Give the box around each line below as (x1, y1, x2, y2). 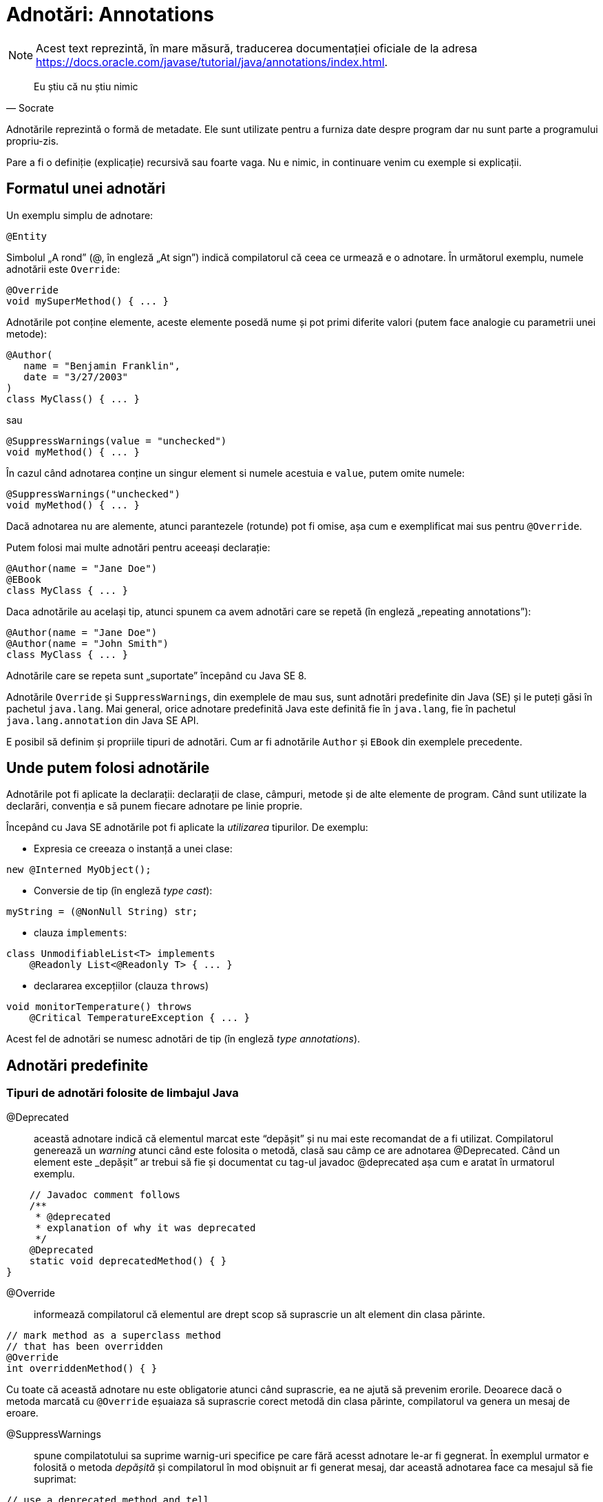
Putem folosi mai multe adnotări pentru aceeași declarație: (6, 541, 271, 553)
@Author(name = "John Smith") (6, 637, 169, 649)
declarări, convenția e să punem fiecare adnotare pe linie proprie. (6, 800, 303, 812)
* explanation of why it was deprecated (35, 1222, 256, 1233)
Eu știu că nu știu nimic (34, 80, 138, 92)
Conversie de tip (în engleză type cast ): (34, 885, 213, 897)
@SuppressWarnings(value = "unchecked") (6, 435, 227, 446)
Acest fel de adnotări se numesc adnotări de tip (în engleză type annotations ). (6, 1033, 361, 1045)
